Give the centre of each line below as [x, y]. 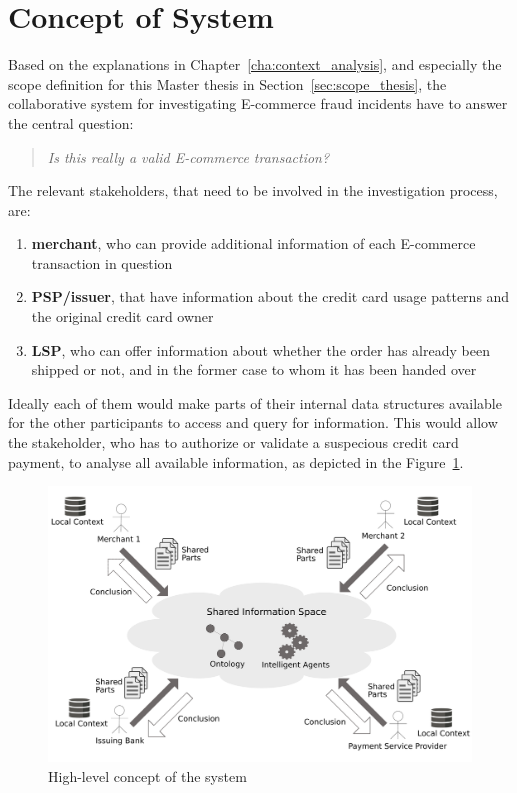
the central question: [71, 122]
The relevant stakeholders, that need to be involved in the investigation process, [253, 190]
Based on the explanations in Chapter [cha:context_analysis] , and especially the [255, 64]
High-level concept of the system [147, 775]
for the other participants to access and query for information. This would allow [253, 422]
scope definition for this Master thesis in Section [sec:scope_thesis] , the [227, 83]
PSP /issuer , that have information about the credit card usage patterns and [270, 296]
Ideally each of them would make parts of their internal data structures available [255, 402]
